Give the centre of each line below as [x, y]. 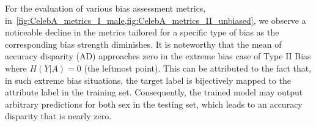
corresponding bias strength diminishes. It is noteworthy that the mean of [143, 44]
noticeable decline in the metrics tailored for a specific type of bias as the [142, 32]
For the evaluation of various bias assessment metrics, [105, 8]
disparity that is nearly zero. [58, 116]
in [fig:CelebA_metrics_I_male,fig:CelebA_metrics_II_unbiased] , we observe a [156, 20]
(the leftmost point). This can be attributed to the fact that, [198, 68]
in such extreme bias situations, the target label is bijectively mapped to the [148, 80]
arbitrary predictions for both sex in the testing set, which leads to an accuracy [154, 104]
